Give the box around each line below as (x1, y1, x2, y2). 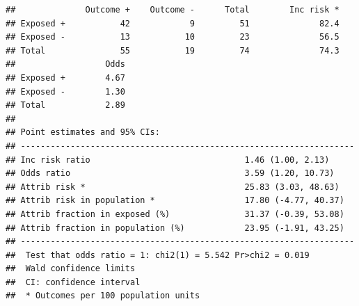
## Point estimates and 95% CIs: (6, 127, 160, 138)
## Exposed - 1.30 (6, 86, 125, 97)
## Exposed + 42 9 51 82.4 (6, 18, 340, 29)
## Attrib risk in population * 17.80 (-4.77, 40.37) (6, 195, 344, 206)
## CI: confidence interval (6, 277, 141, 287)
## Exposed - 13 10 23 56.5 (6, 32, 340, 42)
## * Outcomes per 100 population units (6, 291, 200, 301)
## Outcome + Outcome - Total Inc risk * (6, 5, 340, 15)
